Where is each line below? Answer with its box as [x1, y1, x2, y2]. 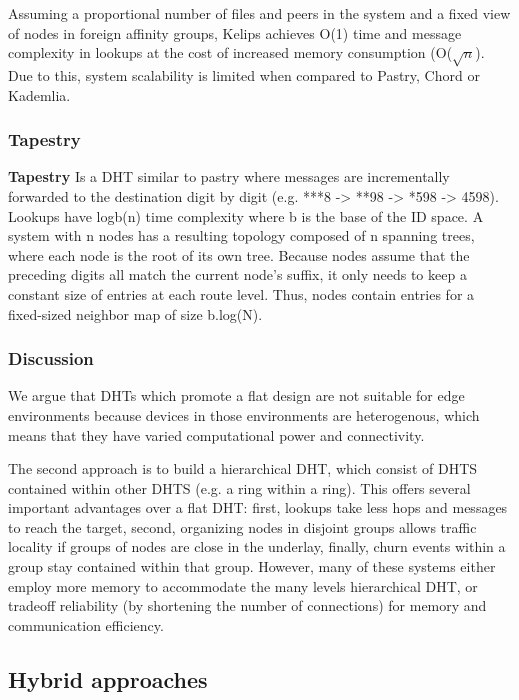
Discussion [8, 346, 94, 371]
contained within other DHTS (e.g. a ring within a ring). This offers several [8, 477, 471, 498]
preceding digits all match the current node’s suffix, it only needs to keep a [8, 264, 467, 285]
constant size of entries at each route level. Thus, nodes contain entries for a [8, 283, 475, 304]
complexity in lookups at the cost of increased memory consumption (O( [8, 42, 453, 63]
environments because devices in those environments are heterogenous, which [8, 404, 480, 425]
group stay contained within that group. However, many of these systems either [8, 556, 496, 577]
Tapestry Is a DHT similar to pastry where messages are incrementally [8, 166, 450, 187]
